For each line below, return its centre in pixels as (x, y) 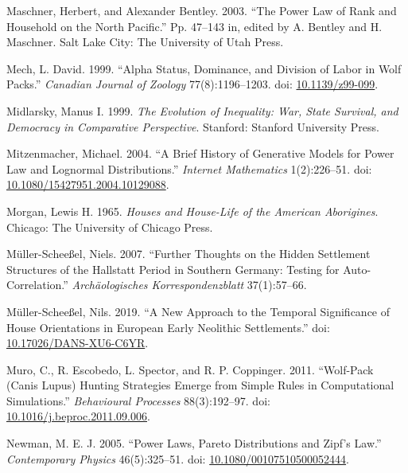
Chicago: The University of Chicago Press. (110, 227)
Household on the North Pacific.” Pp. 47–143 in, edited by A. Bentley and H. (194, 26)
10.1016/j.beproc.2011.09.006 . (78, 416)
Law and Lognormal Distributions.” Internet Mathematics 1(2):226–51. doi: (189, 168)
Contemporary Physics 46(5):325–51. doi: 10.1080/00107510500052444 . (178, 458)
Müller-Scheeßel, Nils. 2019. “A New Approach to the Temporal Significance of (198, 311)
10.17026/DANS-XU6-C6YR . (78, 343)
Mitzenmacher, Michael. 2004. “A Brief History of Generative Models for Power (200, 153)
